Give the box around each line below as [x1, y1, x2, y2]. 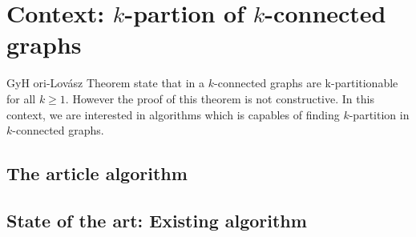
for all [6, 90, 36, 106]
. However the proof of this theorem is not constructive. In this [65, 90, 374, 106]
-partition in [349, 106, 410, 123]
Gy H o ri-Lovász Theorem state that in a [6, 74, 205, 91]
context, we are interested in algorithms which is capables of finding [6, 106, 340, 123]
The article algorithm [6, 161, 188, 186]
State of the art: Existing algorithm [6, 207, 307, 232]
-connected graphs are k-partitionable [214, 74, 398, 91]
